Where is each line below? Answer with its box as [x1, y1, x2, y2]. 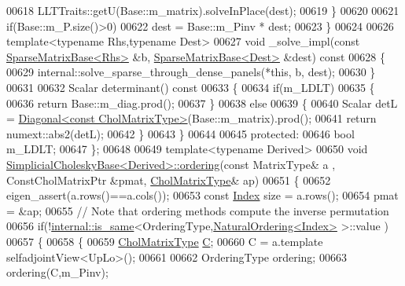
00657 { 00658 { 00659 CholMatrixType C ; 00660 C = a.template [6, 233, 323, 249]
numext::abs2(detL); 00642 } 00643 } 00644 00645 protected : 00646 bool [6, 125, 355, 141]
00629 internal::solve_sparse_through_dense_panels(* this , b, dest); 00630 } [6, 64, 376, 80]
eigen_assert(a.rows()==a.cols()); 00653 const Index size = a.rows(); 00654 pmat [6, 187, 399, 203]
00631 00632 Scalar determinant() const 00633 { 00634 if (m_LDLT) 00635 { [6, 79, 375, 95]
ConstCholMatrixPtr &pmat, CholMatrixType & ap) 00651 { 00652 [6, 171, 331, 188]
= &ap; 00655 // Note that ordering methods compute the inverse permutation [6, 202, 389, 218]
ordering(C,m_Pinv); [6, 264, 109, 280]
